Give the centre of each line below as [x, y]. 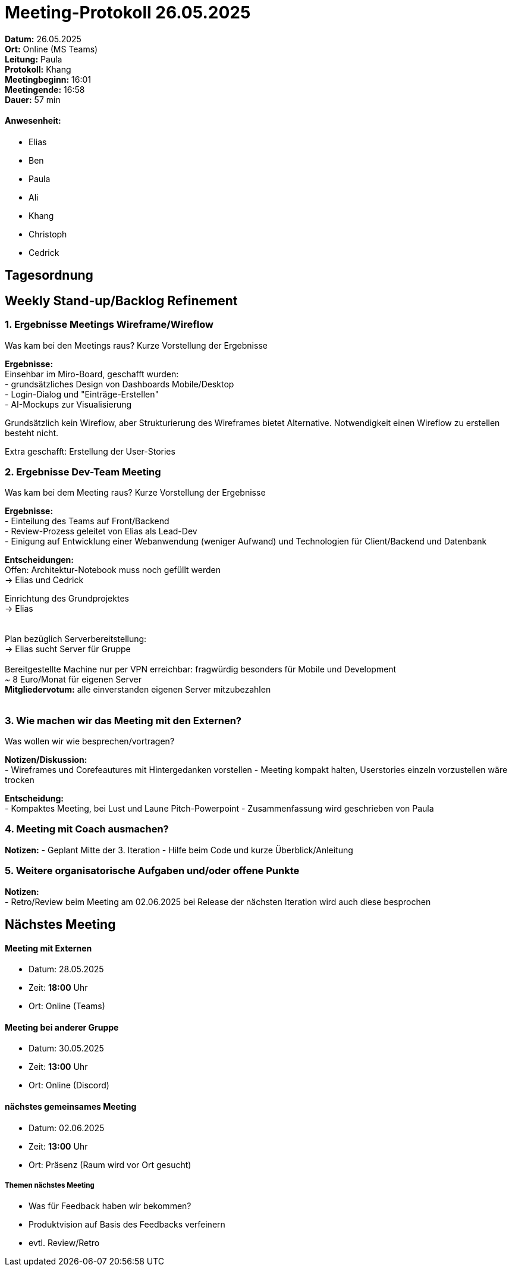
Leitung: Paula [34, 59]
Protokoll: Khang [38, 69]
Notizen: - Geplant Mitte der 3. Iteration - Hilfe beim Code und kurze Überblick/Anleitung [179, 850]
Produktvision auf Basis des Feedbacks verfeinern [127, 1225]
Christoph [48, 234]
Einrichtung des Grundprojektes [67, 599]
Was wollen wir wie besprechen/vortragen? [90, 741]
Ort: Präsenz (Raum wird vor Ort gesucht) [110, 1164]
